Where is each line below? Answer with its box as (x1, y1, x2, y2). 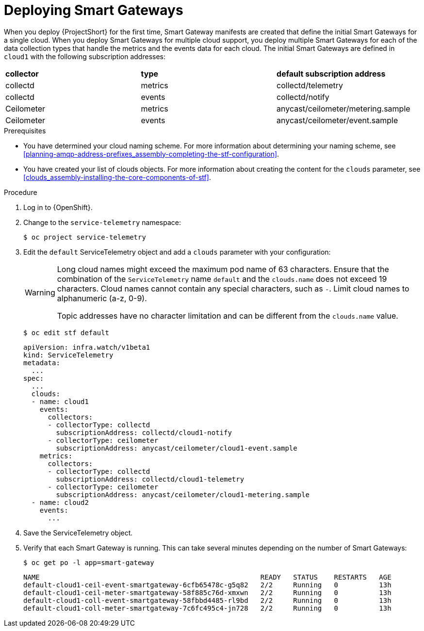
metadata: (23, 358, 60, 367)
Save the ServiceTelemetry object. (23, 528, 133, 537)
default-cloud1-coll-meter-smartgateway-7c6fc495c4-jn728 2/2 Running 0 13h (23, 604, 391, 612)
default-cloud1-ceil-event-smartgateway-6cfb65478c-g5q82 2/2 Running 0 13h (23, 581, 391, 589)
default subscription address (277, 68, 386, 79)
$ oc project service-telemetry (23, 233, 146, 241)
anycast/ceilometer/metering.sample (277, 103, 410, 113)
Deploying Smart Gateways (4, 2, 183, 18)
